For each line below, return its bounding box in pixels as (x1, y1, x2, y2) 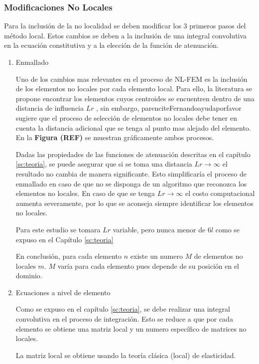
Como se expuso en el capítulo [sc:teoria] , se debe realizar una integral (15, 304, 230, 314)
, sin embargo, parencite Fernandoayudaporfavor (96, 103, 242, 113)
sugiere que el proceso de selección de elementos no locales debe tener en (15, 112, 237, 123)
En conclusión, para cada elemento (15, 251, 122, 261)
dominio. (15, 270, 42, 281)
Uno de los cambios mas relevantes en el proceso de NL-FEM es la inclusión (15, 73, 248, 84)
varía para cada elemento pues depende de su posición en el (57, 260, 239, 271)
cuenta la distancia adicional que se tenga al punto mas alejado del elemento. (15, 122, 251, 133)
